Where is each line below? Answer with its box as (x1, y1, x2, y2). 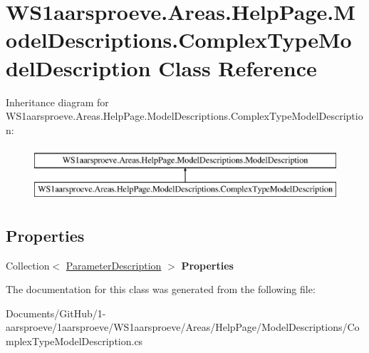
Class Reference (158, 53, 317, 82)
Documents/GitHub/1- (6, 305, 106, 320)
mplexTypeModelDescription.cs (6, 334, 143, 349)
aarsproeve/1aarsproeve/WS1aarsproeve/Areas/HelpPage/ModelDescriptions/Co (6, 319, 360, 334)
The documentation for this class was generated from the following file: (6, 282, 316, 297)
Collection (6, 257, 50, 272)
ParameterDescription (66, 257, 162, 272)
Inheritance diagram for (6, 94, 109, 109)
